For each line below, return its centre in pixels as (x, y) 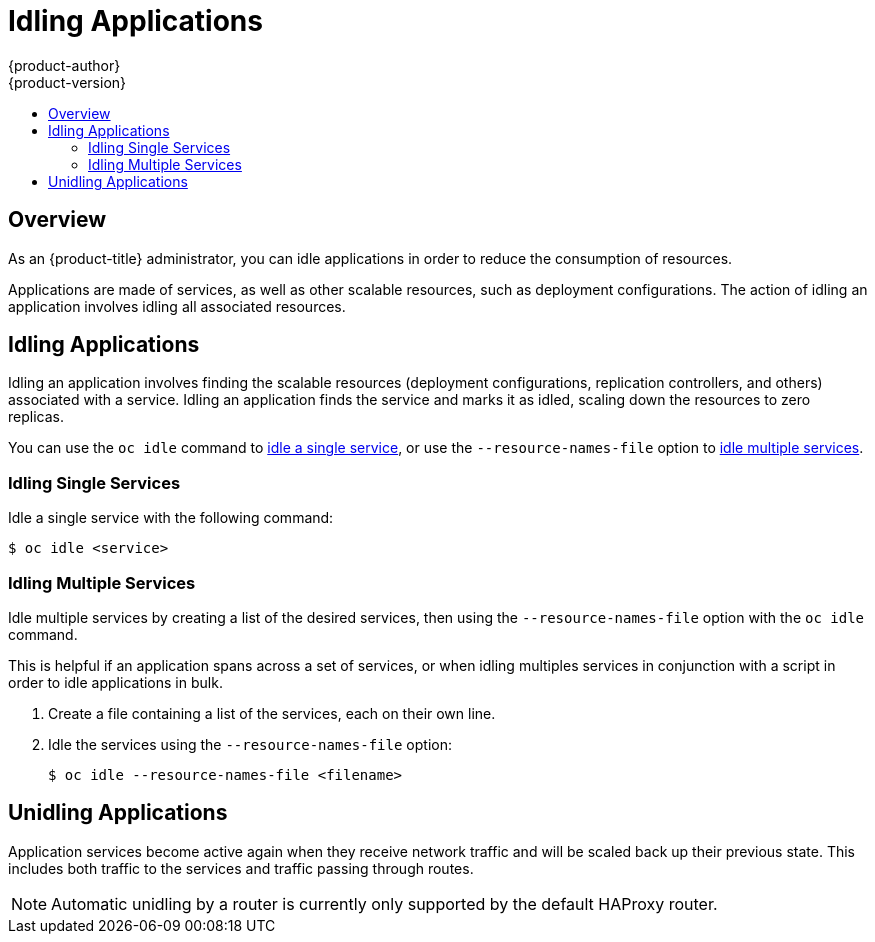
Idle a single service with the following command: (171, 518)
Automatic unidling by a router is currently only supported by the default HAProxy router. (384, 903)
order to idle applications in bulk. (115, 682)
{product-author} (64, 65)
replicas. (36, 417)
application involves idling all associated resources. (177, 306)
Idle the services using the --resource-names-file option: (250, 744)
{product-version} (67, 82)
